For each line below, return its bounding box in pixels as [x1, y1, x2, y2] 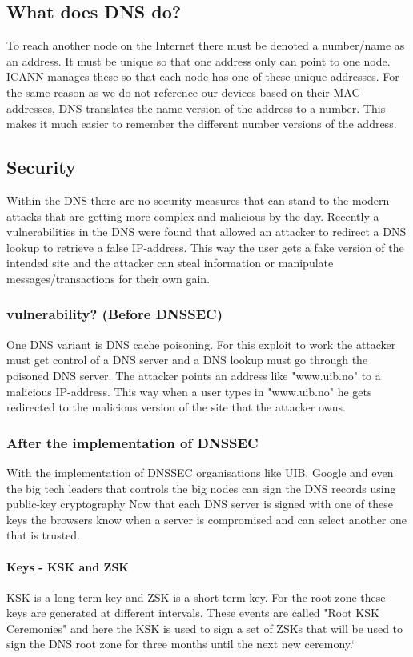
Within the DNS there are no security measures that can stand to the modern [6, 191, 390, 208]
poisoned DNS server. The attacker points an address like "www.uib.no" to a [6, 367, 381, 383]
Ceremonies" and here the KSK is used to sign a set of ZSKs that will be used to [6, 619, 403, 636]
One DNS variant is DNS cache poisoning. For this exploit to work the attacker [6, 335, 396, 352]
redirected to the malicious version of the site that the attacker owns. [6, 399, 346, 415]
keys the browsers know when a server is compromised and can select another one [6, 511, 407, 527]
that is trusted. [6, 527, 80, 543]
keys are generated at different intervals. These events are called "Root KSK [6, 604, 379, 621]
